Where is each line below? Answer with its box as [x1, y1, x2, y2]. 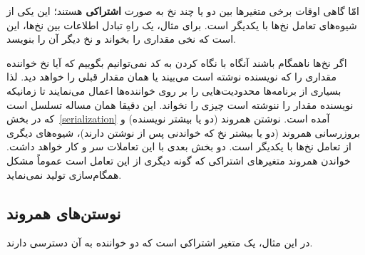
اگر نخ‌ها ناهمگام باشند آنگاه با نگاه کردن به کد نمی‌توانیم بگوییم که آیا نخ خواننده [6, 55, 347, 70]
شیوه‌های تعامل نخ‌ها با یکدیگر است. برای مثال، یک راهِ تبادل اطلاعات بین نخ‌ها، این [6, 17, 357, 32]
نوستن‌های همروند [6, 202, 121, 224]
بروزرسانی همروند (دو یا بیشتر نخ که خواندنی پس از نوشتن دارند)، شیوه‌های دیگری [6, 125, 361, 140]
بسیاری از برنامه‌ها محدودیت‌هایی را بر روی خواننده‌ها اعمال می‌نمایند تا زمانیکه [6, 83, 341, 98]
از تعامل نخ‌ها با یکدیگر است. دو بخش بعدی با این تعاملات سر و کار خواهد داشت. [6, 139, 351, 154]
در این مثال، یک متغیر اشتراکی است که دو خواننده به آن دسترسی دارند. [6, 235, 313, 250]
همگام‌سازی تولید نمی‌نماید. [6, 167, 122, 182]
